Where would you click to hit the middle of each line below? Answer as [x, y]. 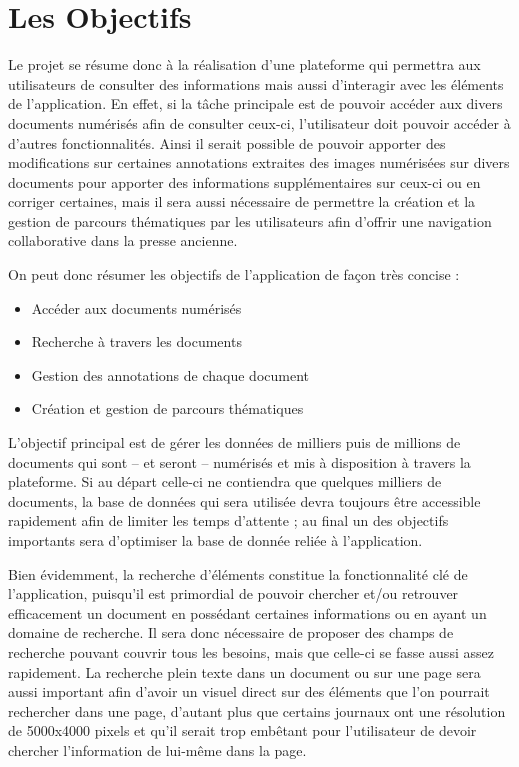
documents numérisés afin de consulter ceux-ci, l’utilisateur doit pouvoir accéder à [259, 122]
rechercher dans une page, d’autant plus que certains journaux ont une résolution [257, 710]
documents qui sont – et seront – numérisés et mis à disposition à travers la [239, 461]
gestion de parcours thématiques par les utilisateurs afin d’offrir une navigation [250, 220]
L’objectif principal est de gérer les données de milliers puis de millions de [234, 442]
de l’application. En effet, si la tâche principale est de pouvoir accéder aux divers [255, 103]
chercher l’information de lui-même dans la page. [157, 749]
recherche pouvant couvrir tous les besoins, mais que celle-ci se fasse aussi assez [251, 651]
